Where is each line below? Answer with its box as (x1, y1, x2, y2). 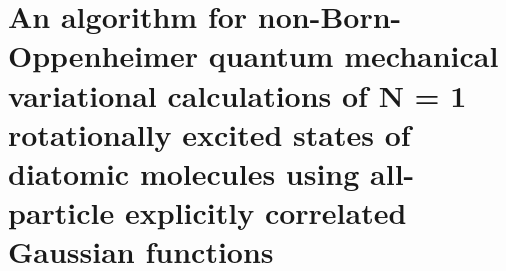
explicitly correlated (124, 192, 407, 233)
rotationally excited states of (8, 113, 411, 154)
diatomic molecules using (8, 152, 360, 193)
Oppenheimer (8, 35, 198, 76)
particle (8, 192, 115, 233)
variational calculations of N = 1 (8, 74, 467, 115)
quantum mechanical (208, 35, 499, 76)
